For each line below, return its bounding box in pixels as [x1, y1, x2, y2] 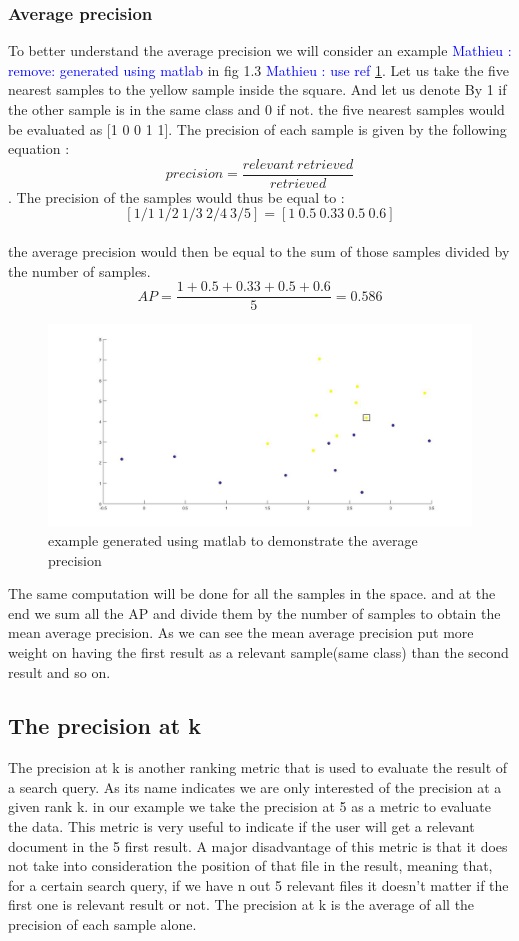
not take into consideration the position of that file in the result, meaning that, [8, 855, 493, 876]
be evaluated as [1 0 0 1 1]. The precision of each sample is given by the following [8, 118, 507, 139]
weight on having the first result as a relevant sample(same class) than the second [8, 641, 509, 662]
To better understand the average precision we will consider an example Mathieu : [8, 40, 512, 61]
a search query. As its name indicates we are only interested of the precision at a [8, 776, 502, 797]
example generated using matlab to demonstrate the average [48, 529, 418, 550]
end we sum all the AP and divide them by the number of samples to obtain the [8, 602, 501, 623]
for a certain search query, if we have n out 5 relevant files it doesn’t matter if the [8, 874, 509, 895]
